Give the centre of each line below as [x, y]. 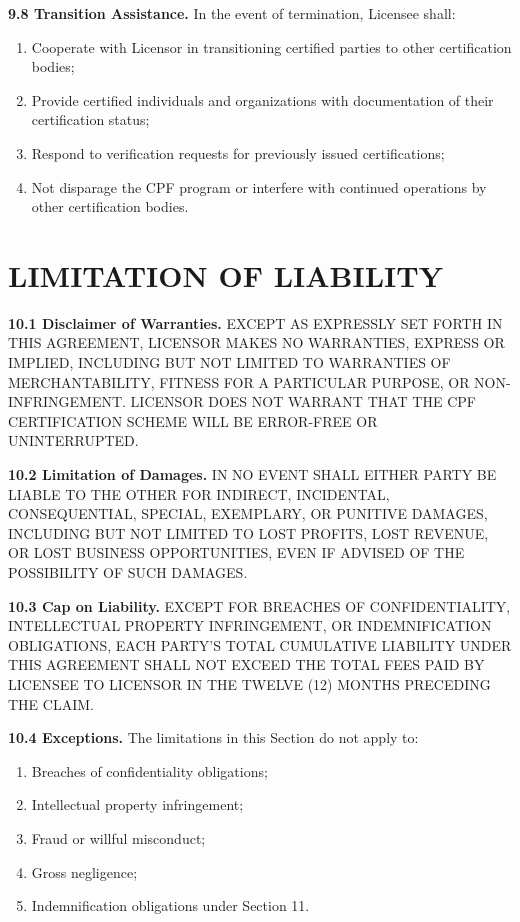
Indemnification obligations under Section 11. [170, 905]
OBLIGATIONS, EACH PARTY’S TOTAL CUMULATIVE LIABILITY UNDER [260, 644]
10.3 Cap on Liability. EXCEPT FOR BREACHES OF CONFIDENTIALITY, [259, 605]
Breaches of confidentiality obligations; [149, 770]
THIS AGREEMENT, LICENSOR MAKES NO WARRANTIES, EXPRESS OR [256, 342]
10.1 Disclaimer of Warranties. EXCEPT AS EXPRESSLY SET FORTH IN [255, 322]
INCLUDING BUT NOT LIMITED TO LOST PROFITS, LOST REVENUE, [248, 532]
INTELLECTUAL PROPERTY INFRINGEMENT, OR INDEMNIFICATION [250, 625]
